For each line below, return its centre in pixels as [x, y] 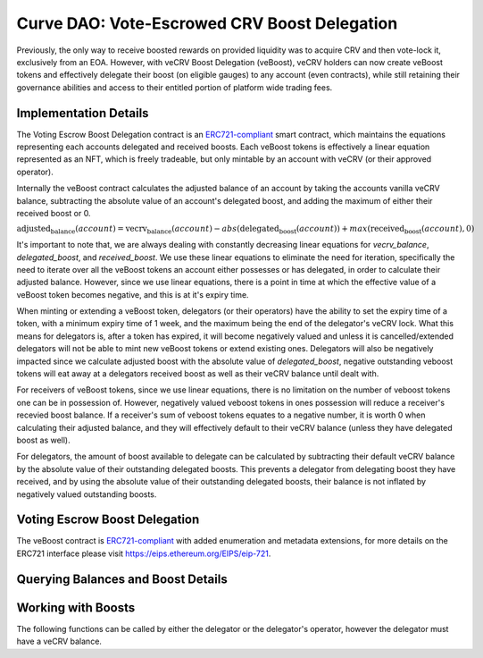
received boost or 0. [54, 213]
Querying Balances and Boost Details [122, 579]
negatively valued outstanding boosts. [87, 494]
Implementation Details [83, 113]
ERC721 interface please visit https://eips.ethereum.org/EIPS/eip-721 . [144, 553]
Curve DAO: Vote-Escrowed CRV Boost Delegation [207, 23]
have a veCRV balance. [59, 641]
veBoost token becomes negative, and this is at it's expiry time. [133, 294]
